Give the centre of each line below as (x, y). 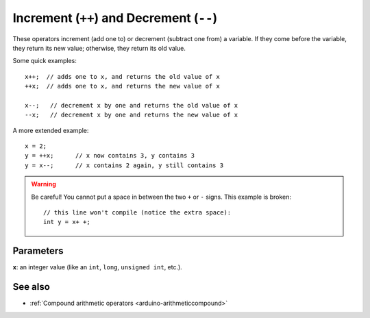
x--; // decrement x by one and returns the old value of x (132, 105)
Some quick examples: (45, 61)
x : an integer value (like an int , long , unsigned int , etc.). (98, 267)
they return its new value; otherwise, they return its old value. (99, 48)
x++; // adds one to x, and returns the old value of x (123, 76)
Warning (44, 184)
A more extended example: (51, 130)
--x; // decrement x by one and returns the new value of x (132, 115)
